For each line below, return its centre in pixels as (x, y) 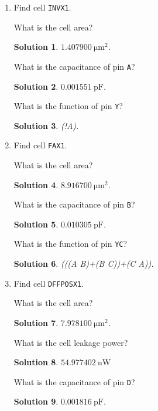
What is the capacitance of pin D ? (74, 381)
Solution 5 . (36, 224)
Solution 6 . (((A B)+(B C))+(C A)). (84, 264)
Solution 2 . (36, 86)
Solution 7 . (36, 322)
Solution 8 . (36, 362)
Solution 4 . (36, 184)
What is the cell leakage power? (71, 342)
